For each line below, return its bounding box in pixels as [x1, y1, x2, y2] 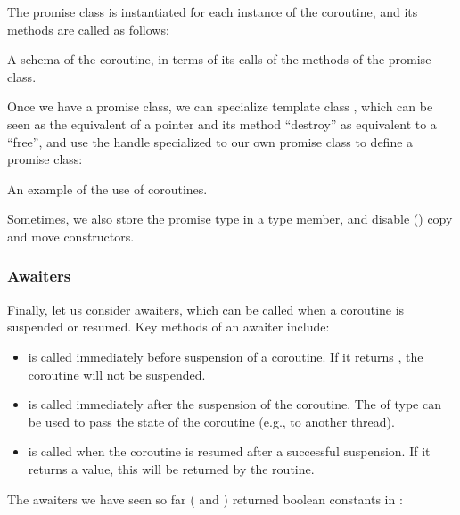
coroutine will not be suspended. [28, 364, 206, 383]
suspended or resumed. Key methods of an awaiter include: [7, 317, 330, 336]
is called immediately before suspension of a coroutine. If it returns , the [28, 347, 423, 365]
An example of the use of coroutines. [7, 179, 208, 198]
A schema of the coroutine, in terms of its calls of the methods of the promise [7, 50, 431, 69]
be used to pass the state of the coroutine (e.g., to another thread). [28, 412, 395, 430]
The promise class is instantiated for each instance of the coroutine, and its [7, 3, 418, 20]
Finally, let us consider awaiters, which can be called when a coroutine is [7, 299, 405, 318]
